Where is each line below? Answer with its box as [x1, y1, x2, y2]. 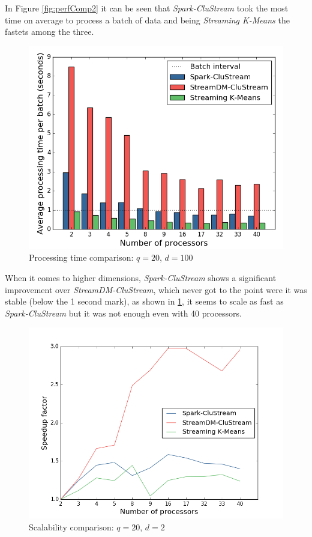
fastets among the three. [5, 25, 94, 38]
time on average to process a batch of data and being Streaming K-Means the [5, 13, 290, 26]
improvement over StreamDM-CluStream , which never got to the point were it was [5, 283, 307, 296]
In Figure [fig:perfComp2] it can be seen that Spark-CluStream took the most [5, 2, 289, 14]
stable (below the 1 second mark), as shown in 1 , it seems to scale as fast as [5, 295, 284, 308]
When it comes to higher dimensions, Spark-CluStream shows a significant [5, 271, 277, 284]
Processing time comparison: [29, 251, 134, 264]
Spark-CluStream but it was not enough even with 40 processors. [5, 306, 242, 319]
